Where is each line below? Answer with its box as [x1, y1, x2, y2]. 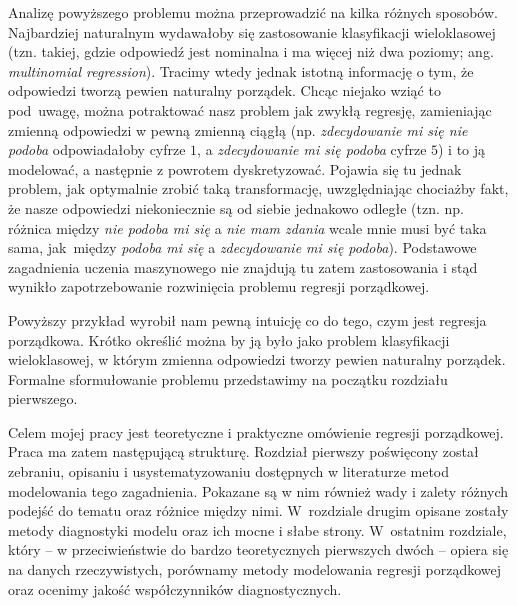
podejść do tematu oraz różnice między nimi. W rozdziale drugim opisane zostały [8, 500, 509, 521]
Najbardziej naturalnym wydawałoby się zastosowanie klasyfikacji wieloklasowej [8, 21, 496, 42]
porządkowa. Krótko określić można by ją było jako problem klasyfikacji [8, 329, 450, 350]
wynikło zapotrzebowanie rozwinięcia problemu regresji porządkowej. [8, 276, 430, 297]
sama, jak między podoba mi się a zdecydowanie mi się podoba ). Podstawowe [8, 237, 477, 258]
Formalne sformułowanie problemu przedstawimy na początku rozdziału [8, 368, 448, 389]
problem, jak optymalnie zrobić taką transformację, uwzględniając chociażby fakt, [8, 178, 509, 199]
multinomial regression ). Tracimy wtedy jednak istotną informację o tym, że [8, 60, 474, 81]
